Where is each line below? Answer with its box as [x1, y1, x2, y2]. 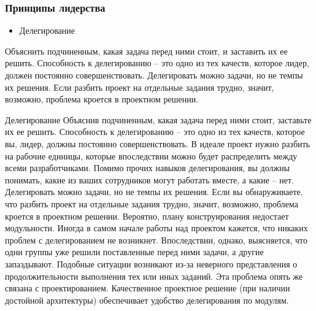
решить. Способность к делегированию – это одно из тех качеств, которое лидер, [5, 56, 309, 69]
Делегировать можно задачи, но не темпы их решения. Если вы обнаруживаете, [5, 185, 303, 198]
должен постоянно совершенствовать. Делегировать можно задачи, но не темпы [5, 69, 303, 81]
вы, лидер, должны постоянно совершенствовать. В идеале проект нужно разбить [5, 137, 310, 150]
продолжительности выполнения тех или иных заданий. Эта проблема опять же [5, 269, 303, 282]
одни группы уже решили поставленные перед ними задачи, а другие [5, 245, 264, 258]
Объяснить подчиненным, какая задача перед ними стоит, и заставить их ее [5, 44, 288, 57]
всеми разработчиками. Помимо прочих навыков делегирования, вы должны [5, 161, 290, 174]
